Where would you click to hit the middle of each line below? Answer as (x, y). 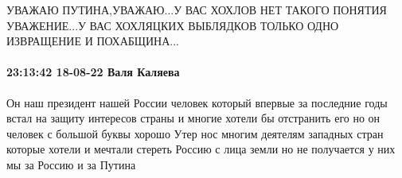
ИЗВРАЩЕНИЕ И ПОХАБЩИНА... (93, 41)
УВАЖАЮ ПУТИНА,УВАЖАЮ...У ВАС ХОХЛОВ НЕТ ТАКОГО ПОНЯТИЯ (197, 10)
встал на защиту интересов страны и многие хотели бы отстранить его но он (193, 118)
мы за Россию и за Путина (71, 164)
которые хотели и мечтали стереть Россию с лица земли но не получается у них (201, 149)
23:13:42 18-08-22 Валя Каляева (93, 72)
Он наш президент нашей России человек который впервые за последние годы (197, 102)
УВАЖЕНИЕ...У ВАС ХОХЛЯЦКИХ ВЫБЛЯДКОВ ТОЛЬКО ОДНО (173, 25)
